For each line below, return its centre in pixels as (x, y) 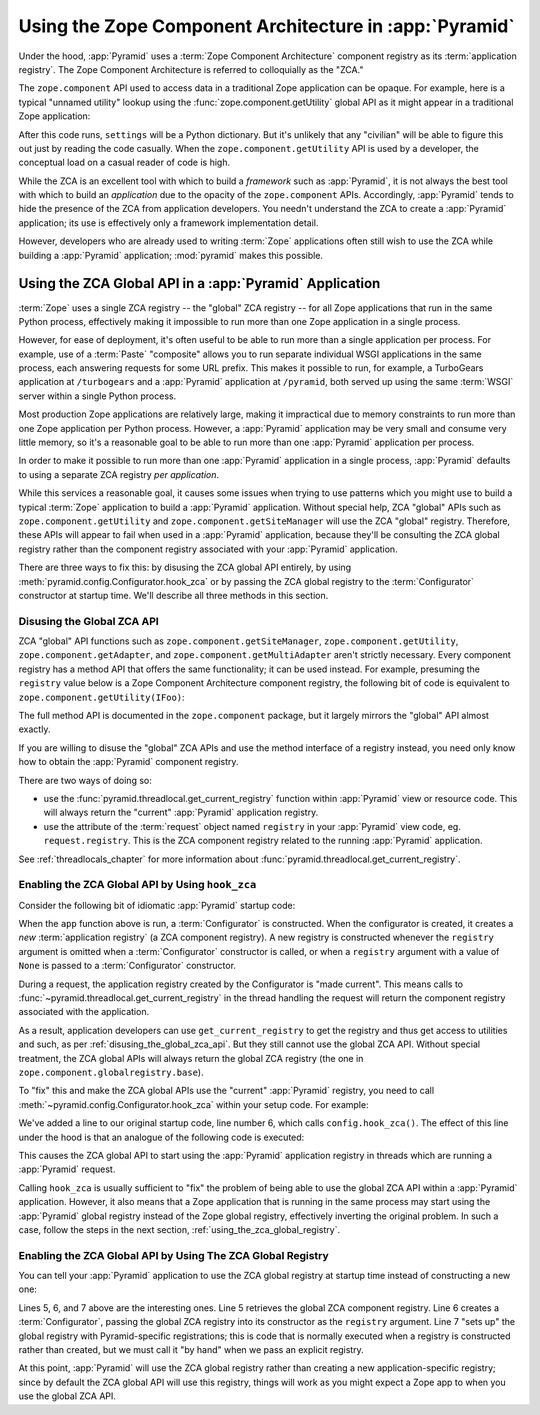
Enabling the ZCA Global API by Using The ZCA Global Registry (173, 1255)
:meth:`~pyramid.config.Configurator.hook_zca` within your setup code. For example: (193, 1104)
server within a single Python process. (97, 396)
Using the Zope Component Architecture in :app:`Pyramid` (266, 26)
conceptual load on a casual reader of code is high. (124, 162)
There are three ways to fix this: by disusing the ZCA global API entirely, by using (185, 567)
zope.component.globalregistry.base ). (111, 1072)
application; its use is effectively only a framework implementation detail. (168, 222)
